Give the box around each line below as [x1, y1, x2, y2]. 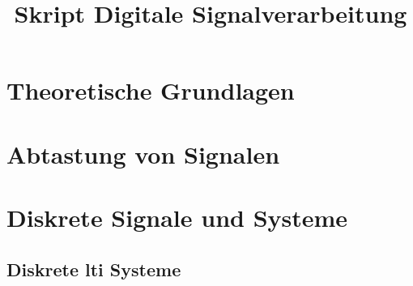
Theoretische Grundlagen [6, 74, 295, 107]
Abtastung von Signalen [6, 137, 280, 170]
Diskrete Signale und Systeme [6, 201, 348, 234]
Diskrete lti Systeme [6, 256, 181, 281]
